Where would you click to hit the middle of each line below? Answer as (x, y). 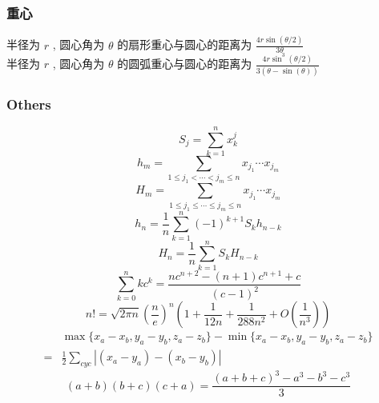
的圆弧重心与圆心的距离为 (185, 64)
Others (29, 104)
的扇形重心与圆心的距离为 (185, 44)
